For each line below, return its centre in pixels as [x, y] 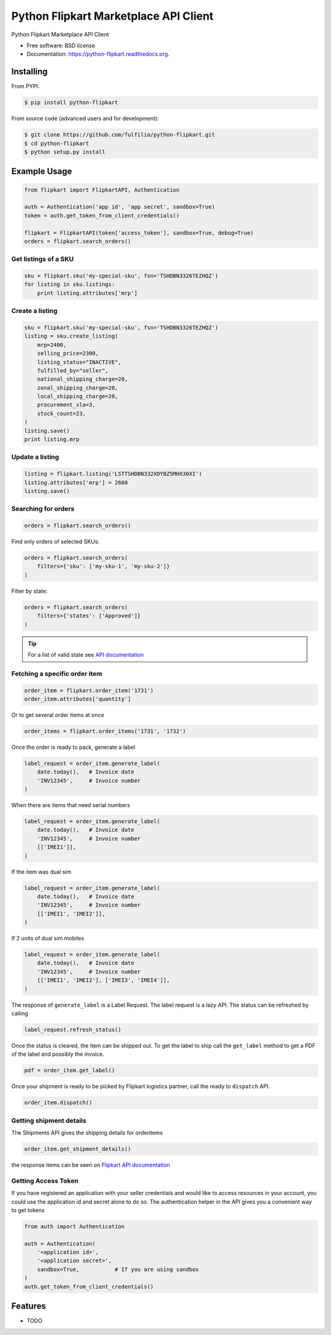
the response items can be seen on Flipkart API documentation [91, 1165]
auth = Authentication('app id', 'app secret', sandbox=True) [120, 207]
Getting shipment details [49, 1120]
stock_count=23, [61, 413]
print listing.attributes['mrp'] [87, 293]
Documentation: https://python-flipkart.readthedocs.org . [98, 54]
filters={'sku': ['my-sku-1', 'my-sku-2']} [103, 567]
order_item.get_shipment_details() [78, 1149]
